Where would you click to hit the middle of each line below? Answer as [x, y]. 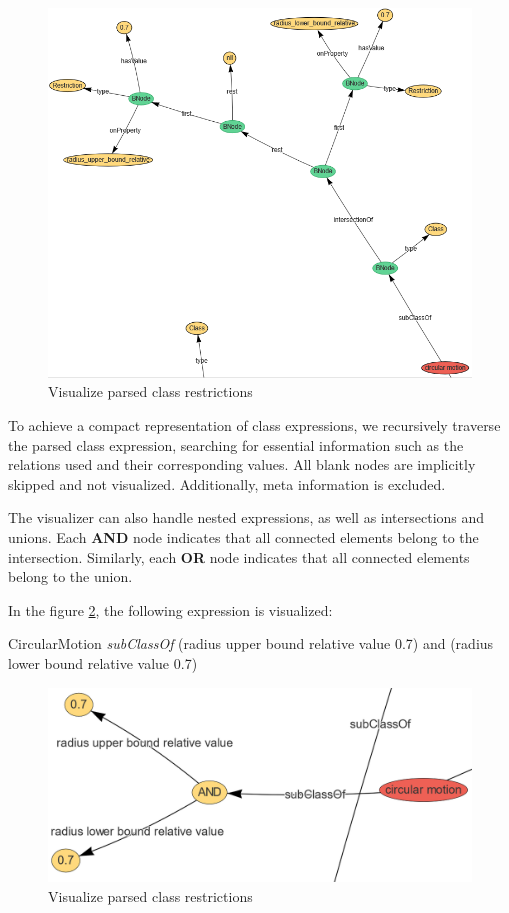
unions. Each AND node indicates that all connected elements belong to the [243, 537]
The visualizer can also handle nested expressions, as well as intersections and [246, 517]
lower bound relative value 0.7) [103, 662]
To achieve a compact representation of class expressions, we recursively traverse [254, 425]
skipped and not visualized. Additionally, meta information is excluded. [227, 483]
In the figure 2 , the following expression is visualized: [170, 609]
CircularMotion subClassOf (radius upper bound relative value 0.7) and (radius [251, 643]
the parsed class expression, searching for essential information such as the [236, 444]
